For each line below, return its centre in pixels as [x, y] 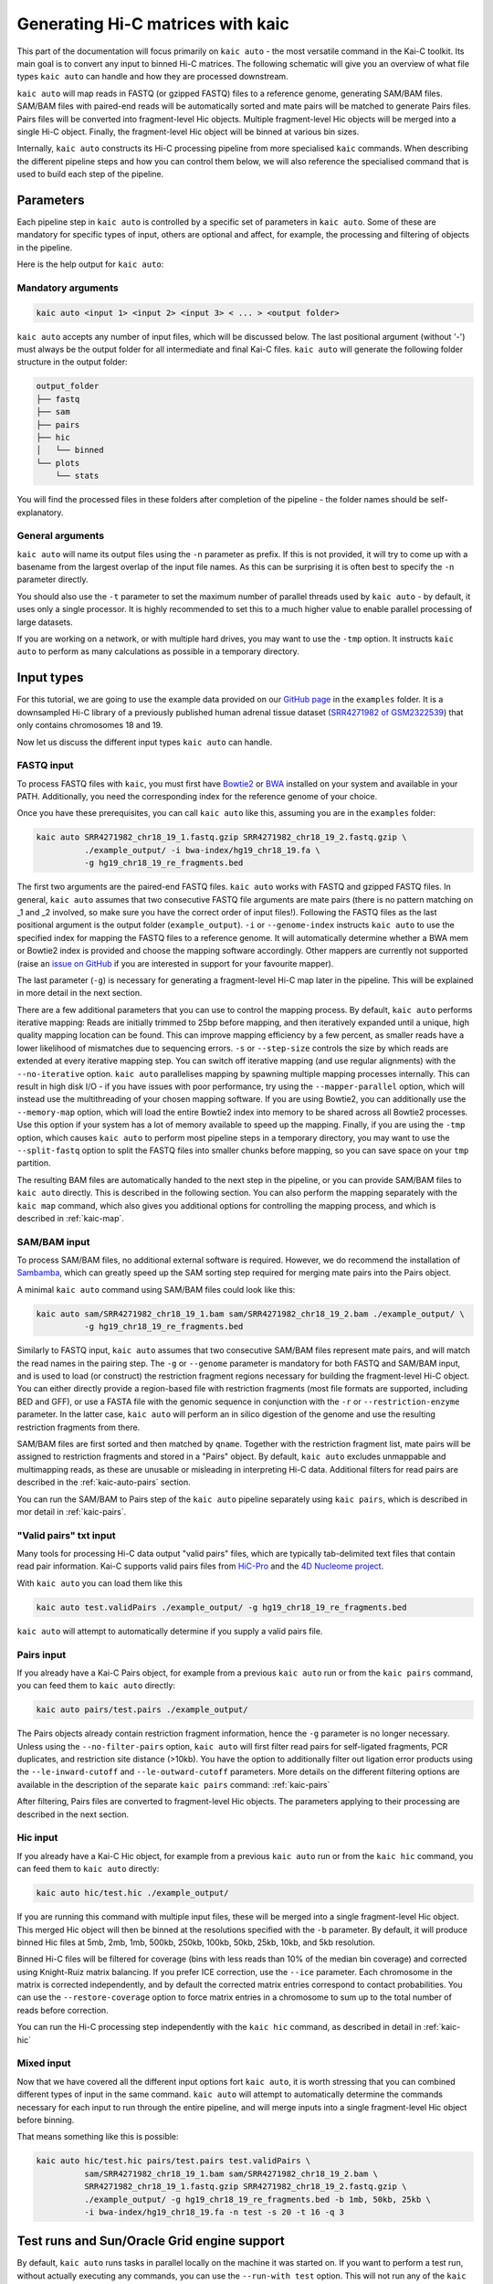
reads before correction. [63, 2010]
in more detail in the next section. [79, 993]
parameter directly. [52, 579]
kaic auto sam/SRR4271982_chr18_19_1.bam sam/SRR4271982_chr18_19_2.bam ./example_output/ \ [250, 1314]
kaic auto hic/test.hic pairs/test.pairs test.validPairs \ [173, 2161]
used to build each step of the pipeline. [90, 174]
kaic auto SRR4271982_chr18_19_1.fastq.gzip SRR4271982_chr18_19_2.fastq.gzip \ [221, 837]
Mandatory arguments [68, 288]
